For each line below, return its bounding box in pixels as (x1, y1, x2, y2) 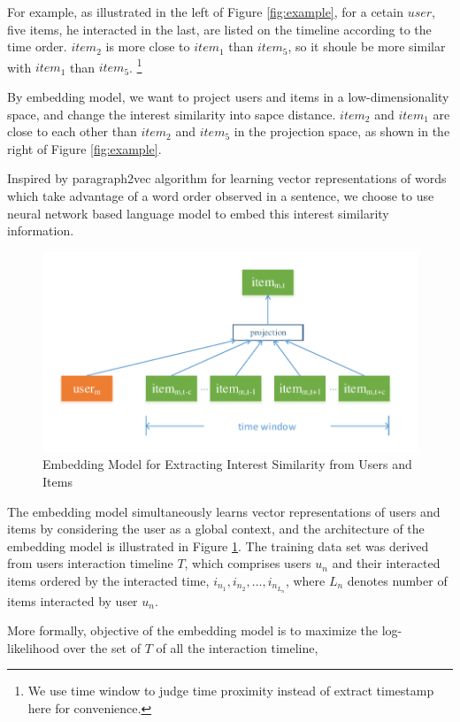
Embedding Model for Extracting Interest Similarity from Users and (42, 455, 412, 473)
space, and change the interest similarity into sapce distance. (7, 104, 336, 123)
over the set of (63, 638, 142, 657)
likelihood (7, 638, 60, 657)
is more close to (105, 37, 190, 56)
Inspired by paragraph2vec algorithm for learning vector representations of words (7, 169, 447, 188)
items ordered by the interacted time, (7, 571, 210, 589)
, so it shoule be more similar (287, 37, 446, 56)
